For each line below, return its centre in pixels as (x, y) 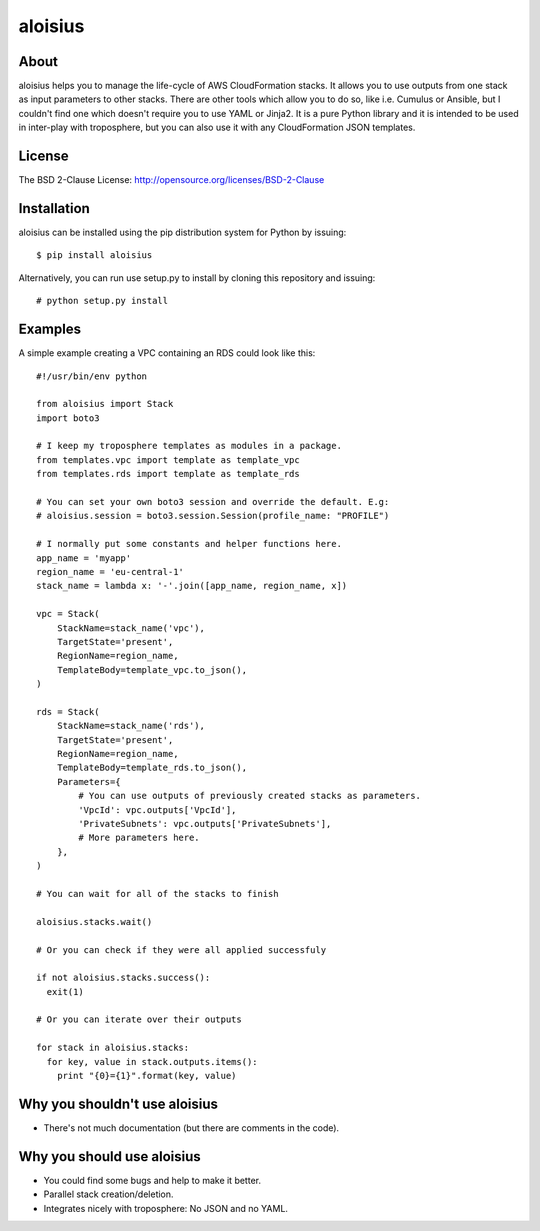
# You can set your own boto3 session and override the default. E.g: (213, 502)
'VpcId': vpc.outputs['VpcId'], (157, 809)
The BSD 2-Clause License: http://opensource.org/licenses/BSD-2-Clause (171, 180)
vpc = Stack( (68, 614)
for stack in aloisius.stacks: (113, 1048)
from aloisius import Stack (105, 404)
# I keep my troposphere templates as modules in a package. (189, 446)
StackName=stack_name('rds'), (130, 726)
